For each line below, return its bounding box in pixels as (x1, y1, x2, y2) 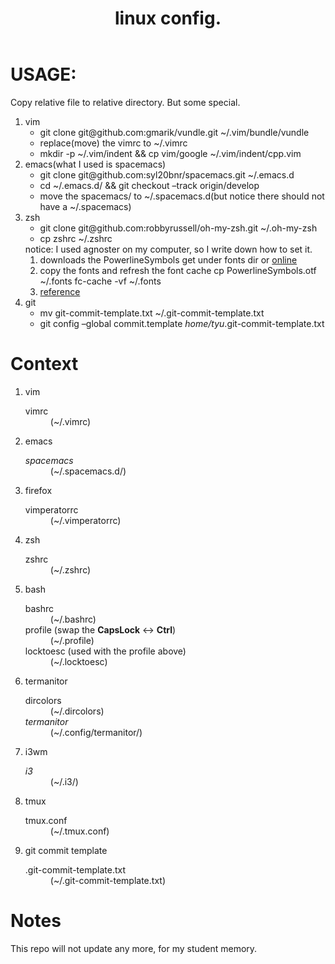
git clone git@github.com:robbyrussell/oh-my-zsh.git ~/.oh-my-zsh (39, 222, 318, 234)
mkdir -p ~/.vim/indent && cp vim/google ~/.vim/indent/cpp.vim (39, 147, 302, 159)
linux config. (114, 7, 222, 30)
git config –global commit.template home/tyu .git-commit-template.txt (39, 317, 325, 329)
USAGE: (10, 63, 77, 86)
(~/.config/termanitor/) (49, 726, 143, 738)
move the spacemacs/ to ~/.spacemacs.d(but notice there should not (39, 190, 325, 202)
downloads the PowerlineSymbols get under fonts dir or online (39, 253, 298, 266)
